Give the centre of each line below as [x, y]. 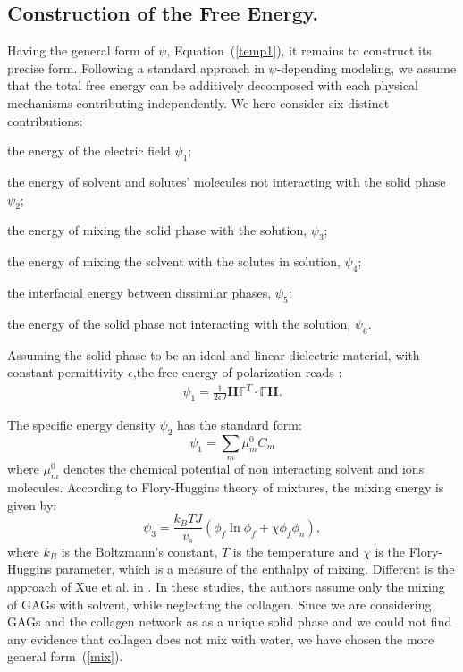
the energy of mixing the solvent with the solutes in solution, [174, 261]
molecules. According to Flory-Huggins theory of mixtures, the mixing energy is [226, 487]
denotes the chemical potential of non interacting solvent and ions [244, 469]
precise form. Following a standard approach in [136, 67]
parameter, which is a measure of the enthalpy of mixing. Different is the [255, 569]
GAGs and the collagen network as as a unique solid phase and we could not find [230, 622]
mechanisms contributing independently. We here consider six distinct [198, 102]
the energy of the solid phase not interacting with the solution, [179, 323]
